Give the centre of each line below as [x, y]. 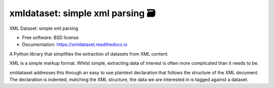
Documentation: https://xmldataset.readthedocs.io [75, 45]
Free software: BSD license [50, 37]
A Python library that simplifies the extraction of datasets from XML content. [89, 54]
